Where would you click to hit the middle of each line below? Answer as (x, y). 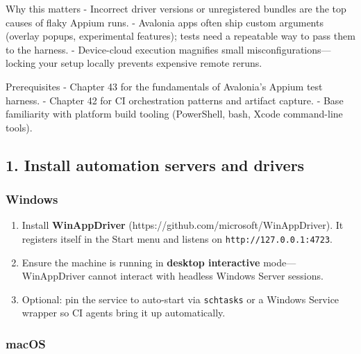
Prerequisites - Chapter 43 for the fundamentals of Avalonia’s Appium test (164, 86)
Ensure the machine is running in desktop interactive (141, 262)
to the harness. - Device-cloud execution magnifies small (125, 49)
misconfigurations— (289, 49)
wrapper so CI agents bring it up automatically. (124, 313)
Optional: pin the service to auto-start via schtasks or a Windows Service (180, 299)
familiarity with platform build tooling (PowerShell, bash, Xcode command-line (174, 114)
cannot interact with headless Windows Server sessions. (206, 276)
